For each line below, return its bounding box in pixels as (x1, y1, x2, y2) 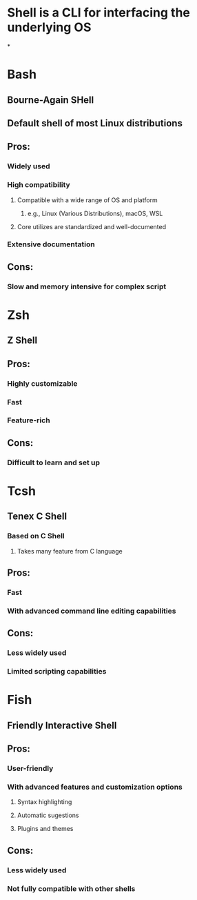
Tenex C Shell (7, 511, 68, 522)
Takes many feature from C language (17, 547, 123, 555)
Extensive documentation (7, 239, 95, 249)
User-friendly (7, 764, 54, 774)
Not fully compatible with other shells (7, 883, 136, 893)
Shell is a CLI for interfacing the (7, 5, 191, 21)
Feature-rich (7, 415, 50, 425)
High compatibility (7, 180, 70, 190)
